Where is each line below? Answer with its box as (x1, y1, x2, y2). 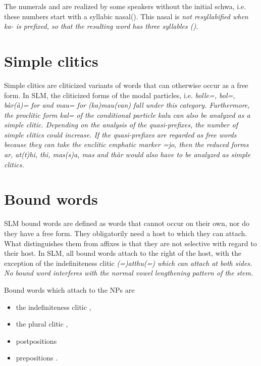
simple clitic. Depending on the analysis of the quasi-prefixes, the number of (4, 119, 238, 130)
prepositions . (16, 352, 58, 363)
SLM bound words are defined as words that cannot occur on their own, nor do (4, 218, 250, 228)
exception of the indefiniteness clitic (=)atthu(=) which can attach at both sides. (4, 257, 252, 268)
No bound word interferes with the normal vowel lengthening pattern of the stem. (4, 267, 253, 278)
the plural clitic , (16, 318, 68, 329)
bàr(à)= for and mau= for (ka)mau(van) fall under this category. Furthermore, (4, 100, 250, 110)
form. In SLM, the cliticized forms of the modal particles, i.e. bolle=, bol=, (4, 89, 235, 100)
